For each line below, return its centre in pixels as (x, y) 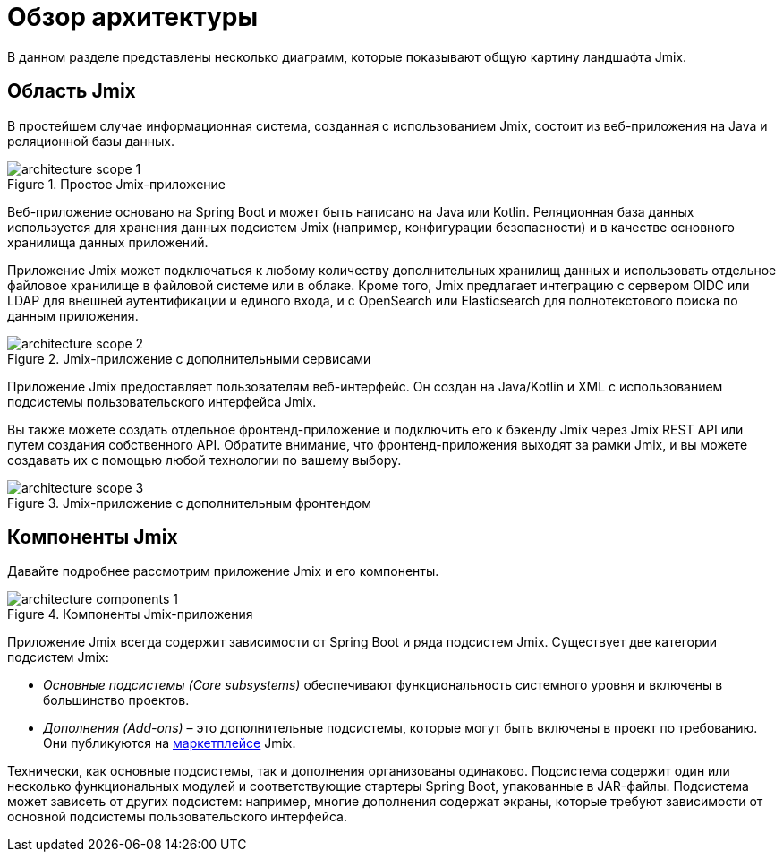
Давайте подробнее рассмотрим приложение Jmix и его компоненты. (223, 571)
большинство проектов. (116, 700)
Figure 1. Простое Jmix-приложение (116, 184)
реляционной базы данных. (91, 141)
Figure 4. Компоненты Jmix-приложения (130, 614)
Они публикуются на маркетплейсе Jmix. (170, 743)
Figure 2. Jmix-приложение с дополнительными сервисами (189, 358)
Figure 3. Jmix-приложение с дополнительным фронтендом (189, 503)
